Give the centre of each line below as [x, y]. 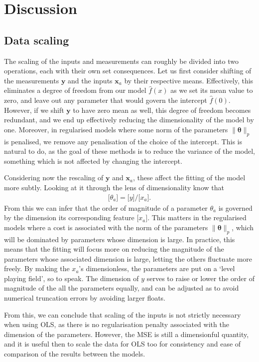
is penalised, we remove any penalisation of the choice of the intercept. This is [123, 141]
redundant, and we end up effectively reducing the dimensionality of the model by [129, 120]
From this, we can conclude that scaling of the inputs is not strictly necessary [123, 314]
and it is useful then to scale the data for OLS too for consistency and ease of [123, 344]
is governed [235, 207]
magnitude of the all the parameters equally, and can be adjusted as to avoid [122, 288]
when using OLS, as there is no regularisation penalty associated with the [117, 324]
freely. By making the [37, 268]
